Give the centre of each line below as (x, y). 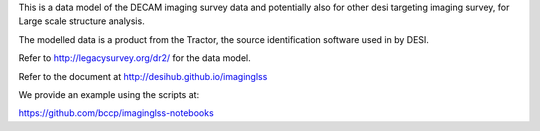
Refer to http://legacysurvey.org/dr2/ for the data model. (135, 58)
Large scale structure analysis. (81, 21)
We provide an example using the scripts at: (109, 94)
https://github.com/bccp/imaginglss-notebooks (116, 113)
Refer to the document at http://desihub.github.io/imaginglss (143, 76)
